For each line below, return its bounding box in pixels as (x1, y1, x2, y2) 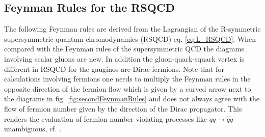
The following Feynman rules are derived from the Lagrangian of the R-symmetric (4, 23, 261, 34)
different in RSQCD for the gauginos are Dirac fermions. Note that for (4, 63, 224, 74)
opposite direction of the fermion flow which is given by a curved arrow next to (4, 83, 251, 94)
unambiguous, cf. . (4, 123, 62, 134)
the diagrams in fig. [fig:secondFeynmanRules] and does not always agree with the (4, 93, 259, 104)
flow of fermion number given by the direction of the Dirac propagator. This (4, 103, 242, 114)
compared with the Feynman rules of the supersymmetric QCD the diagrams (4, 43, 245, 54)
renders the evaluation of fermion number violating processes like (4, 113, 207, 124)
